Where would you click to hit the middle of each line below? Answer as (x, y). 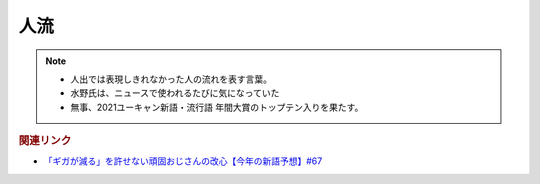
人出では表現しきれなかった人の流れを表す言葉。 (171, 79)
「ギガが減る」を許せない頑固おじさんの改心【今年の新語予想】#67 (183, 161)
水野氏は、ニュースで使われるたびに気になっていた (175, 93)
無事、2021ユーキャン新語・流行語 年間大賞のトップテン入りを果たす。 (217, 107)
